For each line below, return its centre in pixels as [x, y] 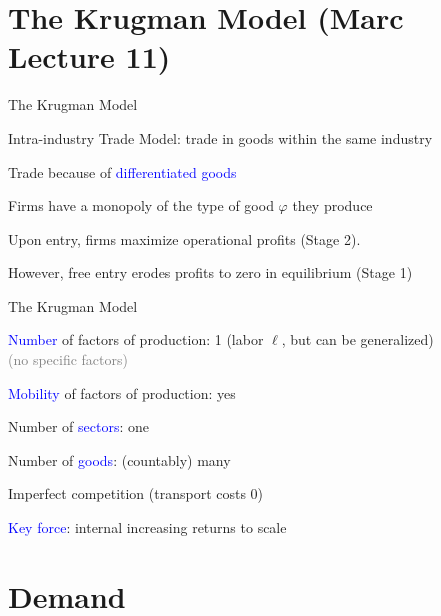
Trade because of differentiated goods [122, 171]
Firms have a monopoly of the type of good [141, 205]
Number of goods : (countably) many [119, 459]
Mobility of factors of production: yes [122, 392]
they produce [332, 205]
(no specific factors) [68, 359]
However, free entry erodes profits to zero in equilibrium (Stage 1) [210, 272]
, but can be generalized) [357, 339]
